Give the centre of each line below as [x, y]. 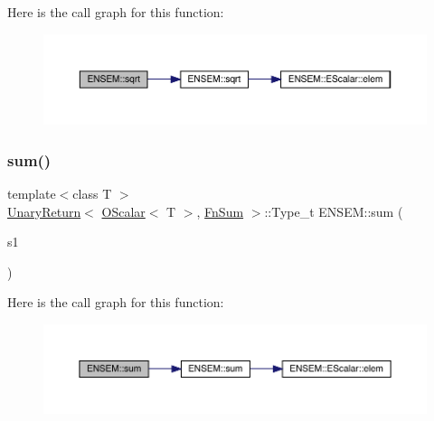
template [32, 193]
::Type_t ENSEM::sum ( [334, 211]
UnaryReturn [44, 211]
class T [92, 193]
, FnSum [220, 211]
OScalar [123, 211]
